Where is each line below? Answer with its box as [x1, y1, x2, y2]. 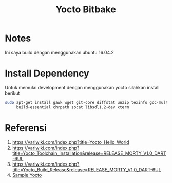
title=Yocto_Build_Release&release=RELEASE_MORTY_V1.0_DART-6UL [12, 166, 161, 173]
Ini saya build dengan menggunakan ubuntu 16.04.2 [5, 49, 114, 56]
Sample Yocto [12, 172, 42, 178]
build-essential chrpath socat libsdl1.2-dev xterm [16, 104, 129, 110]
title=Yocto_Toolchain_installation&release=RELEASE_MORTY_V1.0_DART [12, 150, 166, 156]
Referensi [5, 122, 47, 134]
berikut [5, 90, 20, 96]
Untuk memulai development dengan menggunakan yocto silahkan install [5, 84, 160, 90]
